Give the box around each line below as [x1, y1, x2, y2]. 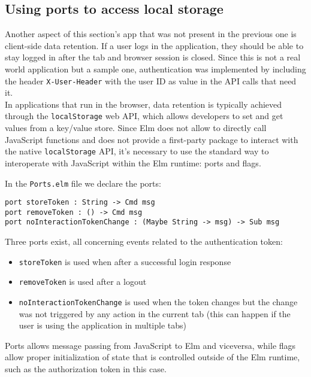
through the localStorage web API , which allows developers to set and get [5, 110, 283, 122]
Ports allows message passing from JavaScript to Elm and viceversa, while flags [5, 339, 296, 351]
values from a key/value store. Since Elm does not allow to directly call [5, 121, 267, 134]
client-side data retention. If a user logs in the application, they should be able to [5, 39, 304, 51]
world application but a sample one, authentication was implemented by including [5, 62, 306, 75]
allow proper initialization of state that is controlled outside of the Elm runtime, [5, 351, 300, 363]
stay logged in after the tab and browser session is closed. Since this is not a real [5, 51, 301, 63]
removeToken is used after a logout [19, 275, 147, 288]
